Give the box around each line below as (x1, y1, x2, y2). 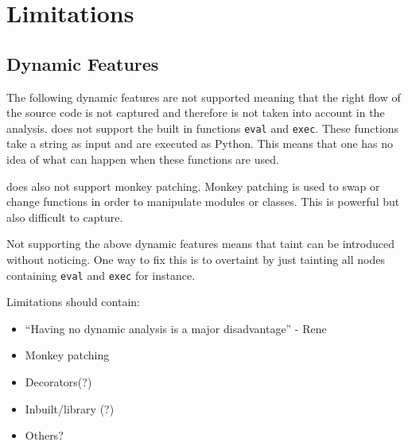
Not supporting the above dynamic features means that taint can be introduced (6, 235, 395, 252)
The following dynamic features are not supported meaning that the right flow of (6, 88, 401, 105)
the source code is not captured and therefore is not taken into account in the (6, 104, 385, 121)
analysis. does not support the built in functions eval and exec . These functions (6, 119, 399, 136)
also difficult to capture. (6, 208, 123, 225)
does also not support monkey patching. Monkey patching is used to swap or (6, 177, 380, 194)
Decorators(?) (25, 374, 92, 390)
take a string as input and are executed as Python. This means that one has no (6, 135, 394, 152)
